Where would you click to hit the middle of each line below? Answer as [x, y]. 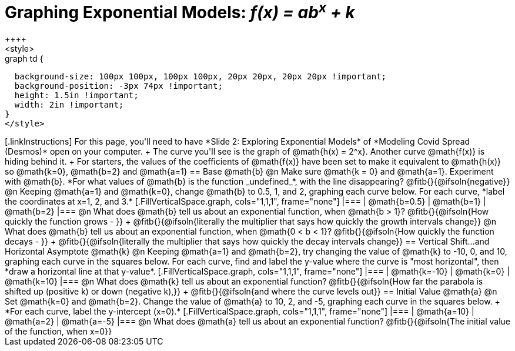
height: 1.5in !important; [76, 96]
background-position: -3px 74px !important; [118, 86]
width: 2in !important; [69, 105]
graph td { [24, 59]
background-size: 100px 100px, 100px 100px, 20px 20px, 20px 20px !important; [200, 77]
